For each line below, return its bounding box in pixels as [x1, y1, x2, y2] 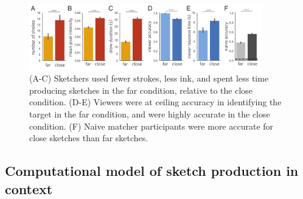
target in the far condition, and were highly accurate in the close [29, 107, 270, 120]
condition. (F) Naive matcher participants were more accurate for [29, 119, 274, 132]
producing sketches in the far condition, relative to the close [29, 83, 253, 96]
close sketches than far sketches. [29, 131, 148, 144]
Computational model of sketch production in [5, 161, 299, 180]
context [5, 179, 53, 198]
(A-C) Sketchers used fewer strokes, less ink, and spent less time [29, 72, 269, 85]
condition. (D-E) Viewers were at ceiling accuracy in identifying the [29, 96, 282, 108]
